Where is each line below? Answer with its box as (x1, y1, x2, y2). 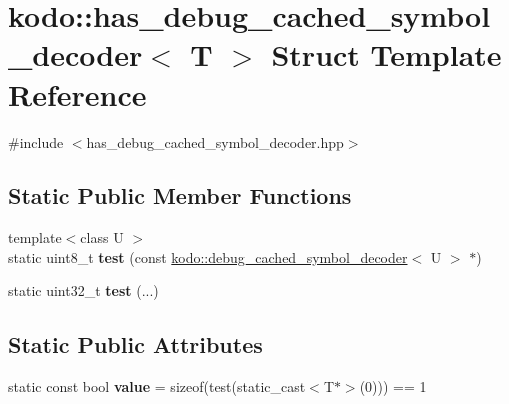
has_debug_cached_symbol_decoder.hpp (86, 131, 344, 152)
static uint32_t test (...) (8, 280, 159, 301)
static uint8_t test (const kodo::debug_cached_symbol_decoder (8, 246, 408, 267)
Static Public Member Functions (8, 180, 352, 211)
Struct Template (271, 34, 502, 75)
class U (80, 227, 124, 248)
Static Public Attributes (8, 329, 263, 360)
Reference (8, 73, 147, 114)
